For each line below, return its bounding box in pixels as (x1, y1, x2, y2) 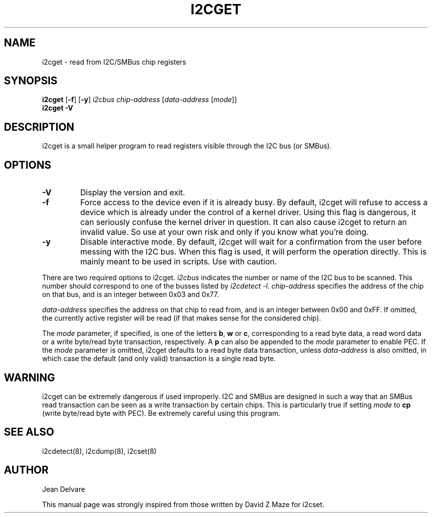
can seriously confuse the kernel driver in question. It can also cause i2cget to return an (80, 217, 407, 227)
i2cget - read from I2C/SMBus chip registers (42, 57, 186, 66)
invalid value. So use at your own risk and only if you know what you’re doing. (80, 227, 369, 237)
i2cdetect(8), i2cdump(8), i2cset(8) (42, 446, 157, 455)
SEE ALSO (4, 426, 54, 439)
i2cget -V (42, 104, 73, 112)
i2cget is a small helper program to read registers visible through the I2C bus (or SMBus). (42, 142, 332, 150)
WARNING (4, 371, 55, 384)
